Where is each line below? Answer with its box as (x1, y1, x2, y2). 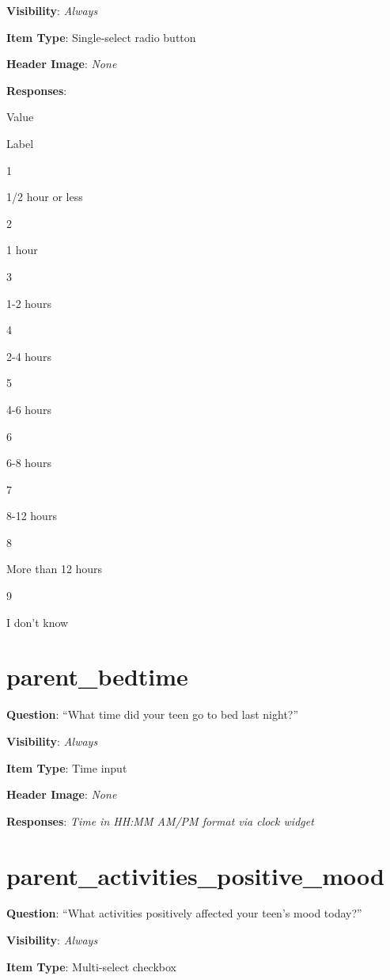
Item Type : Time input (6, 759, 127, 776)
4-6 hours (6, 401, 51, 417)
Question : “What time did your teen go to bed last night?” (6, 706, 299, 723)
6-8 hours (6, 454, 51, 471)
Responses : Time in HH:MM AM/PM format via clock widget (6, 812, 314, 829)
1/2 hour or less (6, 188, 83, 205)
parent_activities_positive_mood (6, 859, 384, 891)
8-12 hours (6, 507, 57, 524)
